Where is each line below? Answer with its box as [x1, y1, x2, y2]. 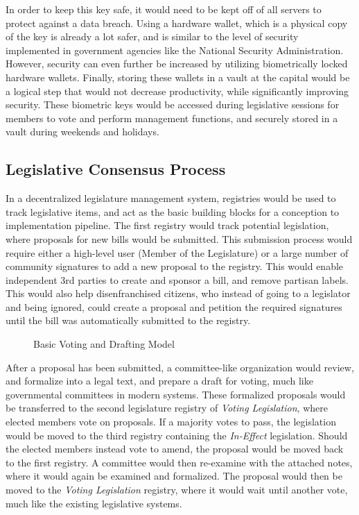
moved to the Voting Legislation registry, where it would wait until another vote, [6, 482, 348, 497]
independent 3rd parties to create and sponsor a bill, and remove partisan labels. [6, 272, 349, 287]
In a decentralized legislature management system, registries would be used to [6, 191, 336, 205]
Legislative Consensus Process [6, 158, 226, 180]
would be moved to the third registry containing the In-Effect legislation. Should [6, 428, 348, 442]
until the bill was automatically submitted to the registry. [6, 313, 251, 328]
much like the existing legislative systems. [6, 496, 182, 510]
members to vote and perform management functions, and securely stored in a [6, 110, 338, 125]
